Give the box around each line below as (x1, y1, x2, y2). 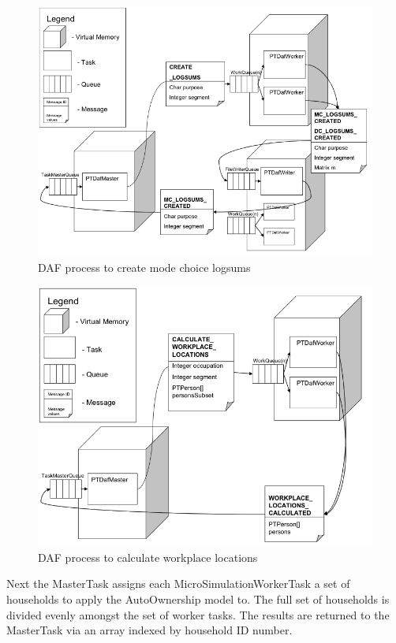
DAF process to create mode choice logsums (38, 259, 251, 276)
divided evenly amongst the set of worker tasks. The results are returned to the (6, 606, 390, 623)
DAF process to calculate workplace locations (38, 548, 258, 565)
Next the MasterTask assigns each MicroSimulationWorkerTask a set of (6, 575, 350, 592)
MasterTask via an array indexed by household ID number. (6, 622, 293, 638)
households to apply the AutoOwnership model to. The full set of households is (6, 590, 390, 607)
